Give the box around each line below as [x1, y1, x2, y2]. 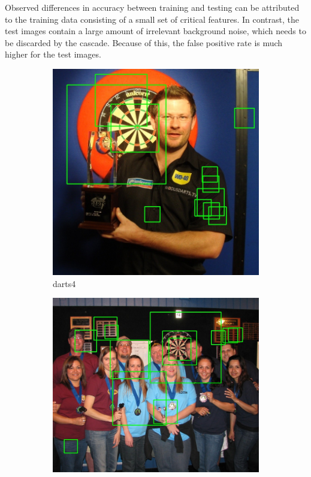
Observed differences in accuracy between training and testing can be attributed [5, 1, 300, 13]
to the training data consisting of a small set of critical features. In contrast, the [5, 13, 299, 25]
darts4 [53, 277, 76, 289]
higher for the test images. [5, 48, 101, 61]
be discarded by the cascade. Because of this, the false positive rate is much [5, 36, 283, 49]
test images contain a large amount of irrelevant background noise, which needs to [5, 25, 306, 37]
